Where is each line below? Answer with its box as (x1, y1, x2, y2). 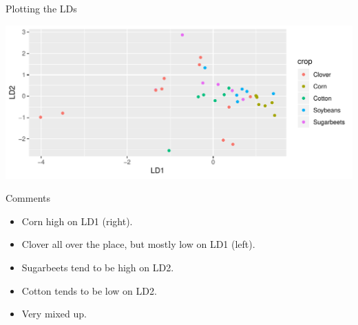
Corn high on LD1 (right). (21, 213, 133, 228)
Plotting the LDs (6, 1, 77, 15)
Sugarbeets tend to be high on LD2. (21, 260, 174, 274)
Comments (6, 191, 51, 205)
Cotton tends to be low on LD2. (21, 283, 157, 297)
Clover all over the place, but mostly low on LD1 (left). (21, 237, 255, 251)
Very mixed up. (21, 306, 87, 321)
